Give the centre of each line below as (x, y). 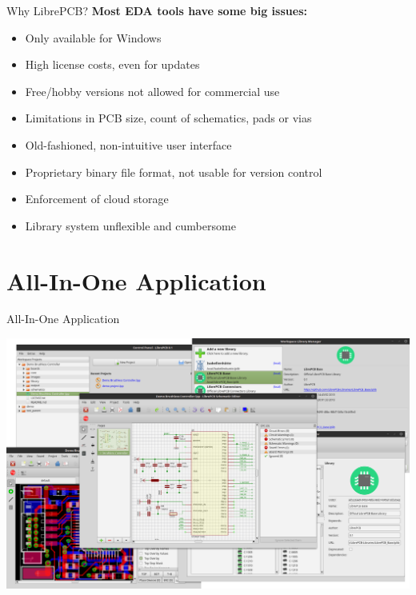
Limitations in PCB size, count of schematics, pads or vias (168, 118)
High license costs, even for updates (112, 64)
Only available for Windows (93, 37)
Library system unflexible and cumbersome (130, 225)
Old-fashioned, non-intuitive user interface (128, 144)
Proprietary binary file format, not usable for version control (174, 172)
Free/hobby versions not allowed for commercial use (152, 91)
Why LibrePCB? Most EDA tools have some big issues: (157, 10)
